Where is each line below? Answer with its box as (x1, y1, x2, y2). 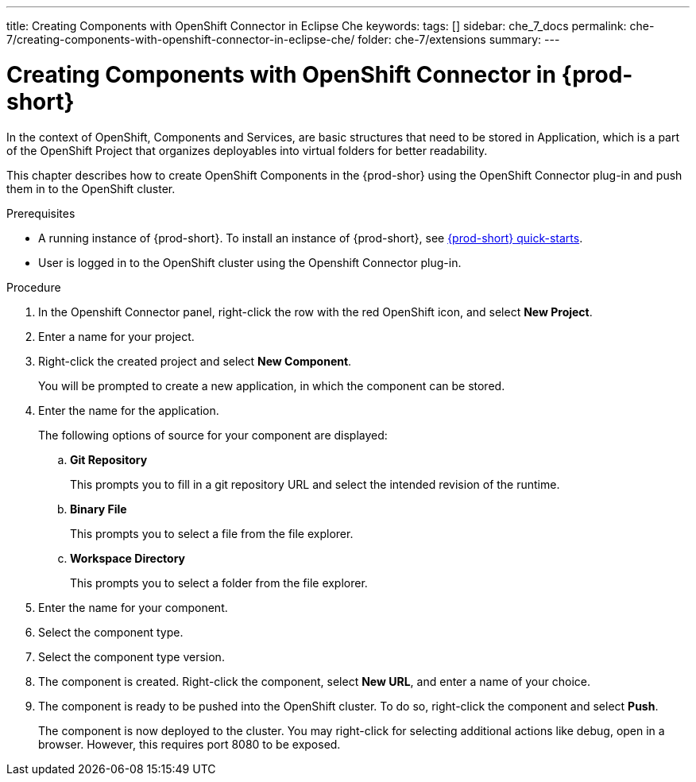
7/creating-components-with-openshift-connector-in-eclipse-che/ (6, 33, 355, 46)
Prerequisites (6, 206, 75, 220)
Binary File (70, 501, 127, 516)
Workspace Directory (70, 551, 186, 565)
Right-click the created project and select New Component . (38, 354, 352, 368)
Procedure (6, 280, 61, 294)
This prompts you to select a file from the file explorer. (70, 526, 354, 540)
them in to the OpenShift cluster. (6, 181, 176, 195)
